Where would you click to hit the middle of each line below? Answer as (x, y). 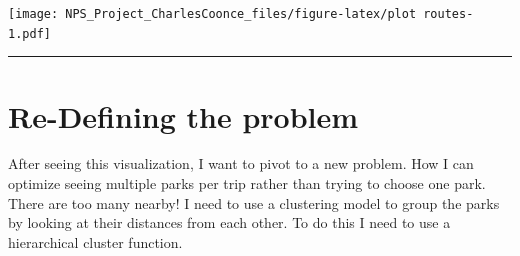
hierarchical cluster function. (95, 241)
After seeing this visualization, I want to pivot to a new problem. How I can (241, 163)
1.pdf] (29, 33)
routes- (448, 14)
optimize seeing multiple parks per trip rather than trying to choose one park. (247, 183)
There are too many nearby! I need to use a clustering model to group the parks (254, 202)
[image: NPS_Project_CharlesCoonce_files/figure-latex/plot (212, 14)
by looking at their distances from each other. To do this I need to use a (229, 222)
